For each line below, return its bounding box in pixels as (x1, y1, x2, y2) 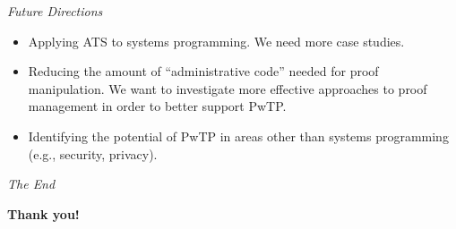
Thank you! (7, 204, 80, 223)
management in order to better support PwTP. (28, 97, 287, 115)
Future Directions (7, 2, 103, 20)
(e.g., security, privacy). (28, 144, 158, 163)
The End (7, 174, 56, 193)
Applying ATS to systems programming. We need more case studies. (28, 31, 405, 50)
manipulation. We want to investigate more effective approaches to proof (28, 79, 427, 98)
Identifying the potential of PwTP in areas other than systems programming (28, 126, 449, 145)
